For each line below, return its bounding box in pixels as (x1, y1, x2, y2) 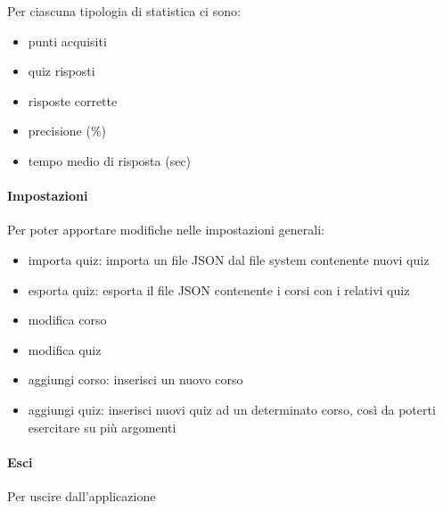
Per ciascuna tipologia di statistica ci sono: (7, 2, 241, 20)
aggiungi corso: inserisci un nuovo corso (28, 370, 243, 389)
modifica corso (28, 310, 107, 329)
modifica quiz (28, 340, 102, 359)
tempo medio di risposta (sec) (28, 151, 192, 169)
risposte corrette (28, 91, 118, 110)
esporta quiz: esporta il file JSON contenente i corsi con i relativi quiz (28, 280, 410, 299)
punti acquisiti (28, 31, 107, 50)
